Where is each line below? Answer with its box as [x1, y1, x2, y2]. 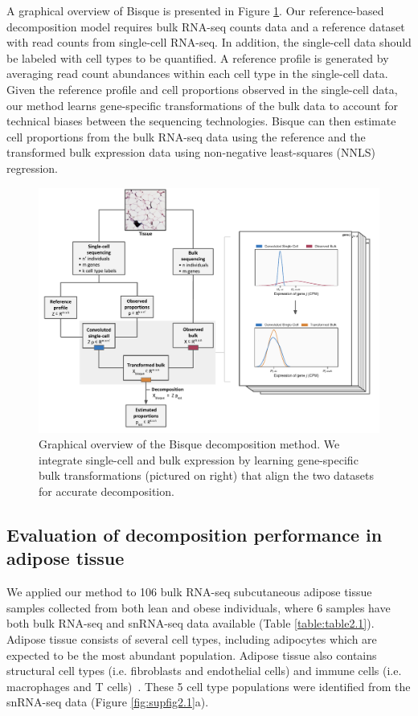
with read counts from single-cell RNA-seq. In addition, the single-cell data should [6, 34, 412, 51]
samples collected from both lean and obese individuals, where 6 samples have [6, 599, 391, 616]
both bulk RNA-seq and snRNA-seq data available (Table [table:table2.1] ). [6, 615, 375, 632]
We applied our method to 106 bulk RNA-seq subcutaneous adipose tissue [6, 583, 372, 600]
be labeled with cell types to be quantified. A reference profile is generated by [6, 49, 389, 66]
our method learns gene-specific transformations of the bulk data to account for [6, 96, 399, 113]
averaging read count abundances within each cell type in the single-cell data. [6, 65, 388, 82]
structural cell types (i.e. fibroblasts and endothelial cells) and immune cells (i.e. [6, 662, 402, 679]
